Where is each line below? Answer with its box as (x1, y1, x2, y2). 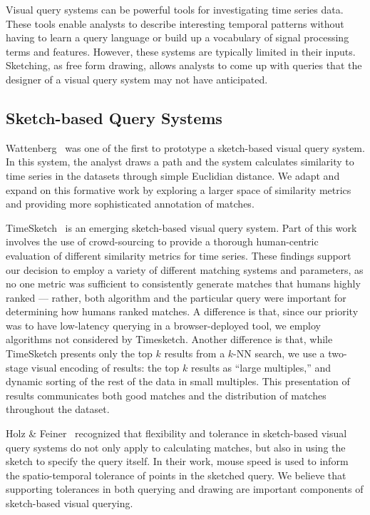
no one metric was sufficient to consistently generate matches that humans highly (6, 276, 361, 291)
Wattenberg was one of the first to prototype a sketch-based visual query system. (6, 140, 365, 155)
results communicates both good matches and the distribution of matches (6, 387, 327, 402)
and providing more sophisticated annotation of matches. (6, 196, 255, 211)
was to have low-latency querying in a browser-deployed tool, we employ (6, 317, 322, 332)
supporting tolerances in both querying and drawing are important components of (6, 481, 364, 496)
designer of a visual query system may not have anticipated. (6, 71, 268, 86)
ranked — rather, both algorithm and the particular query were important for (6, 290, 346, 305)
